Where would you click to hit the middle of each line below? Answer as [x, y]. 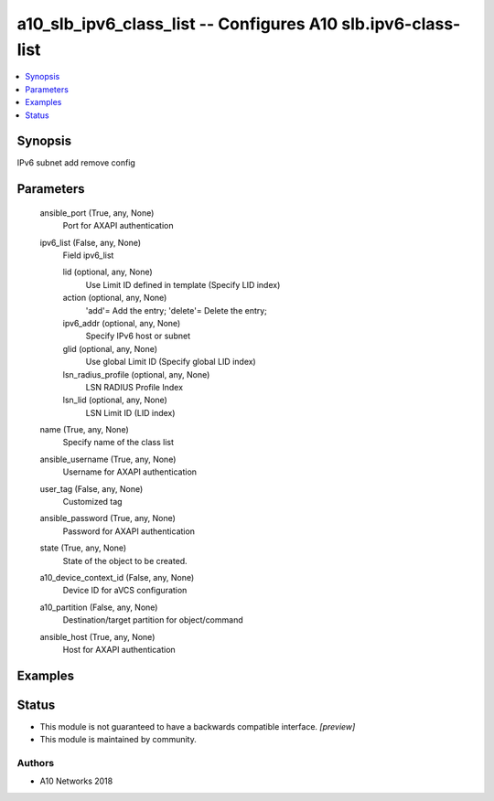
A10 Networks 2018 [76, 781]
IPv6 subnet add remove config [76, 163]
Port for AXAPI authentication [118, 226]
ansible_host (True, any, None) [97, 636]
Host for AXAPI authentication [119, 649]
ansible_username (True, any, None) [108, 459]
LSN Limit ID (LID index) [130, 412]
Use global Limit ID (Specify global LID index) [171, 362]
